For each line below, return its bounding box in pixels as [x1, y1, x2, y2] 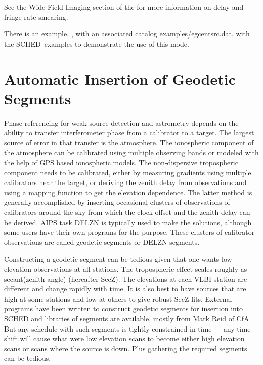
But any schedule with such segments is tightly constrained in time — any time [4, 323, 251, 334]
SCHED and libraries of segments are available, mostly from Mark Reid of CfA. [4, 313, 251, 323]
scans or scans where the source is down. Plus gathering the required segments [4, 343, 247, 353]
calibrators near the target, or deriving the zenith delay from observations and [4, 177, 247, 188]
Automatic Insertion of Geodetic [4, 68, 236, 89]
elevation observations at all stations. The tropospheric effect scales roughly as [4, 264, 247, 274]
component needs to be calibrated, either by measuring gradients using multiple [4, 167, 251, 177]
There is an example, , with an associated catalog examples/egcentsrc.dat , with [4, 28, 250, 39]
